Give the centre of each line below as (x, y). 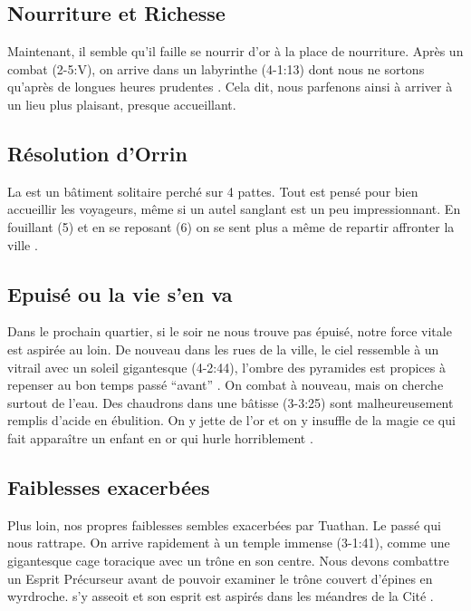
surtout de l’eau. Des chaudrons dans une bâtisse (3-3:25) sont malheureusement (231, 402)
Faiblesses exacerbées (109, 486)
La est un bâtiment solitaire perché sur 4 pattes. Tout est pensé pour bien (213, 191)
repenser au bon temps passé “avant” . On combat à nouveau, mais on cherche (226, 385)
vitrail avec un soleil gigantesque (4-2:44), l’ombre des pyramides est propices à (226, 367)
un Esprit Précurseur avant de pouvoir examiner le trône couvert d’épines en (220, 578)
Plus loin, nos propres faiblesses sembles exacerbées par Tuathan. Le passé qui (224, 524)
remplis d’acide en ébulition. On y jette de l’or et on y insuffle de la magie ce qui (231, 420)
